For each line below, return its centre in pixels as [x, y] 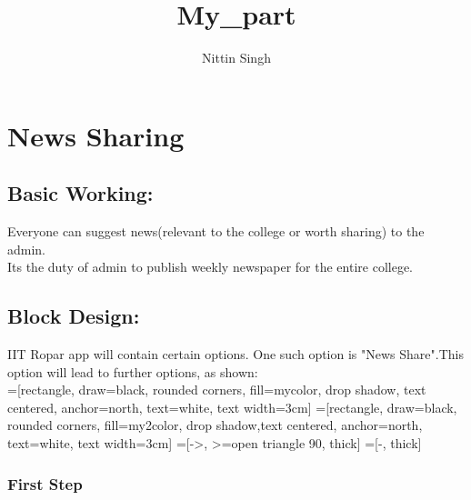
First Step [45, 483]
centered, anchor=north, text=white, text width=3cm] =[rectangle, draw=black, [232, 407]
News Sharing [96, 135]
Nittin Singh [236, 58]
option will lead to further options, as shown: [133, 371]
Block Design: [74, 316]
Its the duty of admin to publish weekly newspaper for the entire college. [210, 267]
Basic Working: [80, 193]
